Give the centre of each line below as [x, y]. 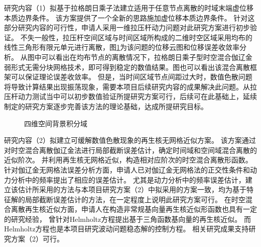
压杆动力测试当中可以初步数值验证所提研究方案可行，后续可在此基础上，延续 [130, 96]
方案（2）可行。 [37, 239]
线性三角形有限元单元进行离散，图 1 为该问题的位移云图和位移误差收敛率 [122, 47]
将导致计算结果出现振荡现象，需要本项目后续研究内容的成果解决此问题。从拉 [130, 86]
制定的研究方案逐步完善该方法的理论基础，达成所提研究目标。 [106, 106]
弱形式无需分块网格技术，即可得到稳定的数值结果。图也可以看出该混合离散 [127, 67]
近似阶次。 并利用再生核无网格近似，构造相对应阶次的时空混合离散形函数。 [128, 160]
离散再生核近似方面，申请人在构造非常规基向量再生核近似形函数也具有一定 [134, 209]
